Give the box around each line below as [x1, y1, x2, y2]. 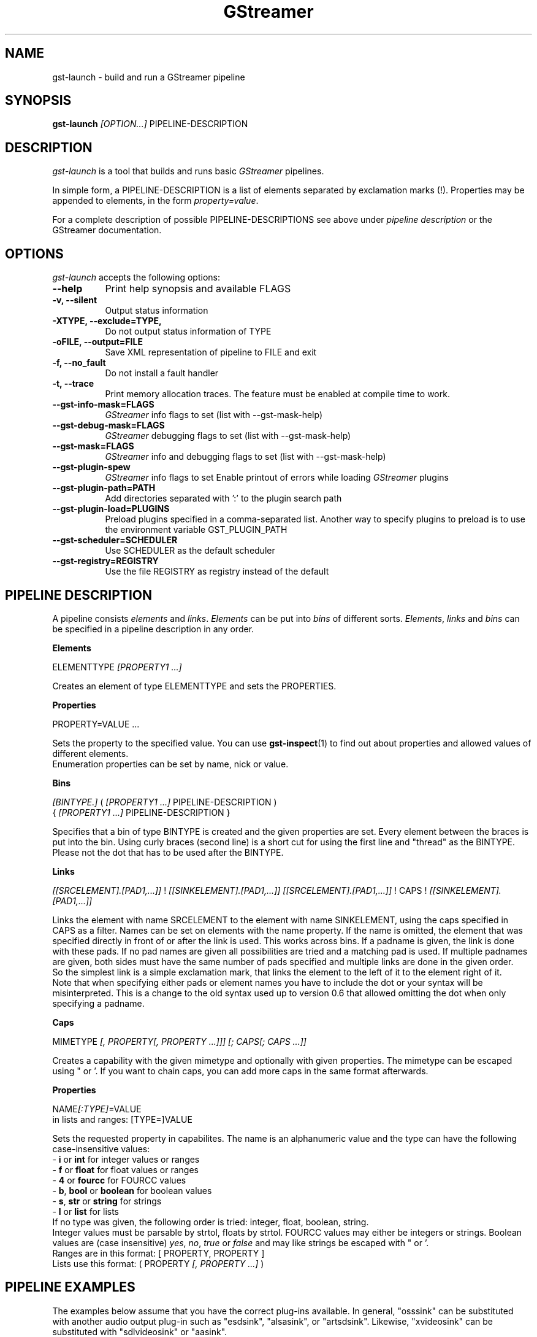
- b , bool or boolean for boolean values [52, 1185, 212, 1196]
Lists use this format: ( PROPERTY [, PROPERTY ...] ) [52, 1258, 264, 1269]
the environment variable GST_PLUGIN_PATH [105, 524, 288, 535]
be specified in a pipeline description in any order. [52, 623, 254, 634]
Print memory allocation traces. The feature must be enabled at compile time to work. [105, 389, 450, 400]
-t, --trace [52, 378, 94, 389]
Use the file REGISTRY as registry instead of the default [105, 566, 329, 577]
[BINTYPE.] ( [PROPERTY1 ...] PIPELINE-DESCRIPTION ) [52, 796, 277, 807]
